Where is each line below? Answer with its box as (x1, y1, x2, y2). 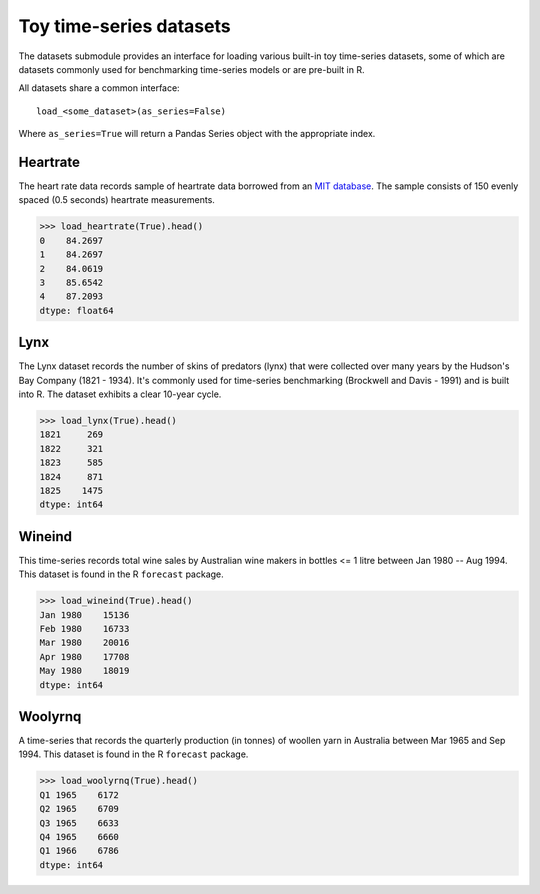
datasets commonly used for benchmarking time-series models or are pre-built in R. (18, 63, 365, 75)
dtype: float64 (39, 305, 114, 316)
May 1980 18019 (39, 665, 130, 677)
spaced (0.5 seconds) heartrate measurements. (18, 194, 215, 206)
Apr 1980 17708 (39, 651, 130, 662)
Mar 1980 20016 (39, 637, 130, 649)
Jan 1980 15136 (39, 609, 130, 620)
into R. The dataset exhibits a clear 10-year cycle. (18, 388, 222, 400)
